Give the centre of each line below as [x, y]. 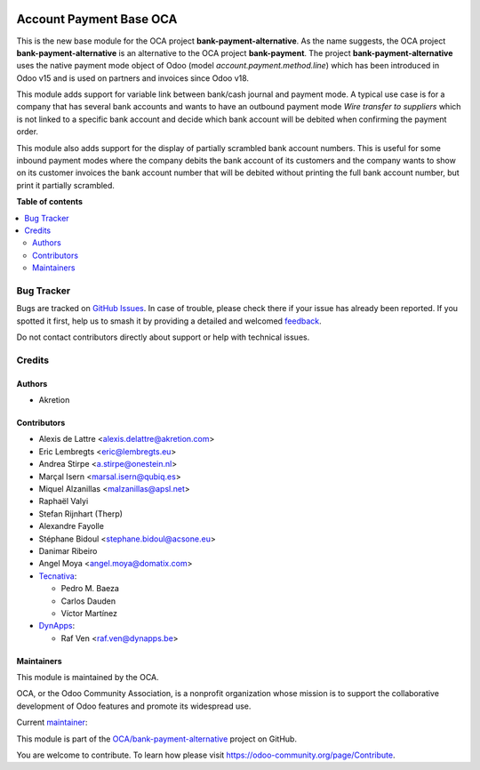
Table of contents [50, 202]
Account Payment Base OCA [97, 19]
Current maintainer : [52, 722]
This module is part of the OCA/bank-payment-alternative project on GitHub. [157, 739]
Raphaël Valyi [64, 501]
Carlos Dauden [88, 601]
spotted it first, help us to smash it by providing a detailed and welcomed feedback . [169, 321]
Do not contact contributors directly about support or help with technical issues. [163, 337]
